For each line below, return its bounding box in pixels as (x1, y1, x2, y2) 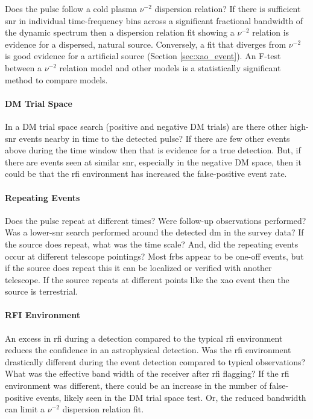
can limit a (5, 403, 45, 415)
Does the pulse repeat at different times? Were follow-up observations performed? (5, 214, 306, 226)
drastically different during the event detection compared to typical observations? (5, 355, 306, 368)
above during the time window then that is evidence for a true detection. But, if (5, 144, 301, 156)
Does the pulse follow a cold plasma (5, 2, 137, 14)
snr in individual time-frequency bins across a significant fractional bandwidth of (5, 14, 303, 27)
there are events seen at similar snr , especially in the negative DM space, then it (5, 155, 302, 168)
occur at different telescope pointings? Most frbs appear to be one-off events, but (5, 249, 304, 262)
